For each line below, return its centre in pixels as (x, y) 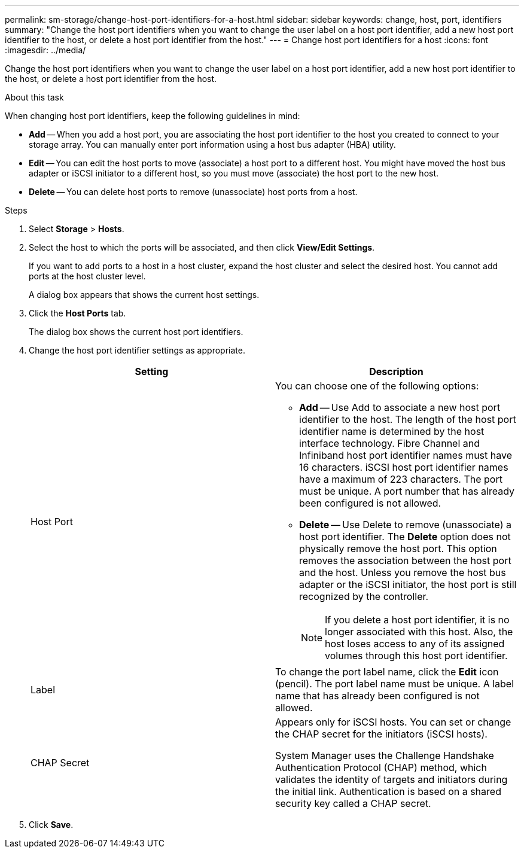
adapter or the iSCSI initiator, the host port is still (408, 584)
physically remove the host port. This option (398, 549)
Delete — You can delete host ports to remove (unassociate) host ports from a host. (193, 192)
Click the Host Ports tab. (77, 313)
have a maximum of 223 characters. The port (401, 479)
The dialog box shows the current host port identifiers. (136, 332)
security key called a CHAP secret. (353, 803)
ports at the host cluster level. (87, 276)
